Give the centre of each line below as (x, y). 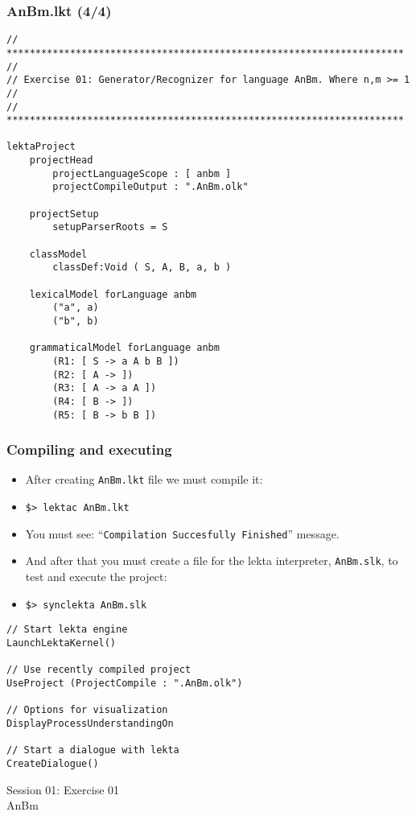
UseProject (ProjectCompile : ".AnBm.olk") (125, 683)
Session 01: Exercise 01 (63, 789)
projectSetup (64, 214)
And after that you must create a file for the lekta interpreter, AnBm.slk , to (212, 560)
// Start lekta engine (67, 630)
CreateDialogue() (53, 763)
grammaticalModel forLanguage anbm (124, 348)
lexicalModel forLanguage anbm (113, 294)
